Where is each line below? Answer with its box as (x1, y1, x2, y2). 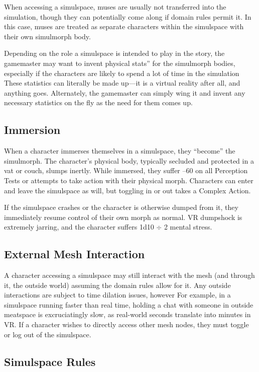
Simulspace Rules (4, 353, 96, 369)
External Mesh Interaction (4, 246, 145, 262)
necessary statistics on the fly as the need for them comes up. (4, 97, 193, 108)
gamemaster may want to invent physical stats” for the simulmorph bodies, (4, 57, 235, 68)
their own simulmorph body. (4, 31, 91, 41)
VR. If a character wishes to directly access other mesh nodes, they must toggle (4, 319, 249, 330)
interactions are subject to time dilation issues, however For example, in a (4, 289, 231, 300)
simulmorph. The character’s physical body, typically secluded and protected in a (4, 155, 254, 166)
